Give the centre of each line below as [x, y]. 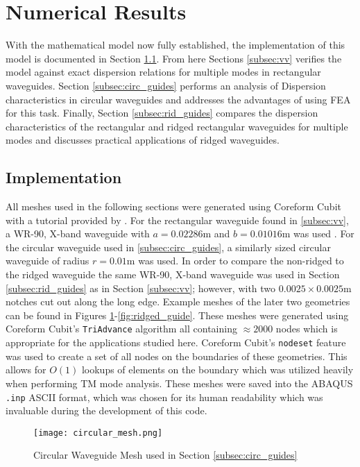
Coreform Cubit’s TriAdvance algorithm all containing [121, 329]
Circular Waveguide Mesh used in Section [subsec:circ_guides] [165, 455]
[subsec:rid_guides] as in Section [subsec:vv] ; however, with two [141, 288]
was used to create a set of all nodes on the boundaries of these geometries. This [177, 356]
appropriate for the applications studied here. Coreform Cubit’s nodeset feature [176, 342]
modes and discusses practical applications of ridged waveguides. [143, 140]
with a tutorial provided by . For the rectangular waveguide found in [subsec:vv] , [177, 220]
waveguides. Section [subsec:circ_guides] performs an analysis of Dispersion [166, 85]
